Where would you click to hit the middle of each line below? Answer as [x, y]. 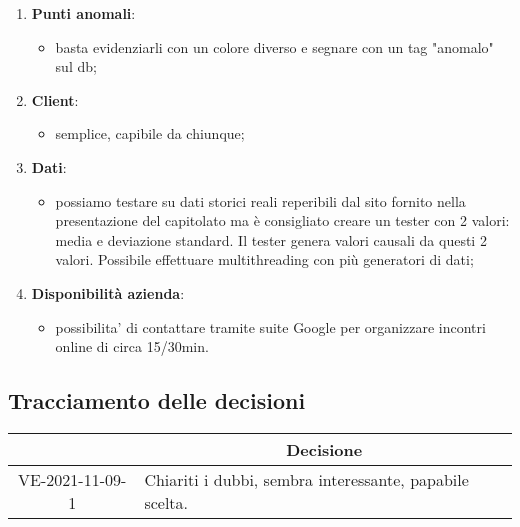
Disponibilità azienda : [108, 292]
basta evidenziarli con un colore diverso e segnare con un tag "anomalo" [274, 46]
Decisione [324, 449]
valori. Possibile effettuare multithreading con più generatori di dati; [264, 259]
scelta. [166, 502]
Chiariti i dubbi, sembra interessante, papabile [306, 479]
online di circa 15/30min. [132, 346]
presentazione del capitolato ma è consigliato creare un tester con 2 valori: [282, 220]
